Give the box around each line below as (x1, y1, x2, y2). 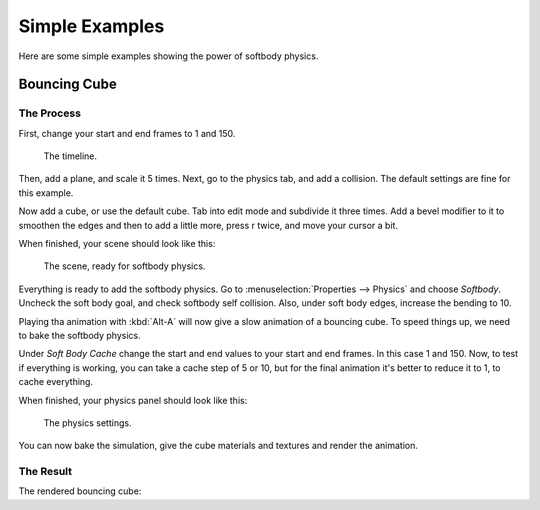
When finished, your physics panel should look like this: (18, 394, 248, 406)
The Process (18, 106, 82, 120)
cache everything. (18, 376, 94, 388)
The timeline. (43, 150, 98, 162)
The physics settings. (43, 416, 132, 429)
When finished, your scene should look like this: (18, 238, 216, 250)
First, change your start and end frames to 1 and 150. (18, 127, 236, 139)
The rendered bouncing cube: (18, 485, 142, 497)
